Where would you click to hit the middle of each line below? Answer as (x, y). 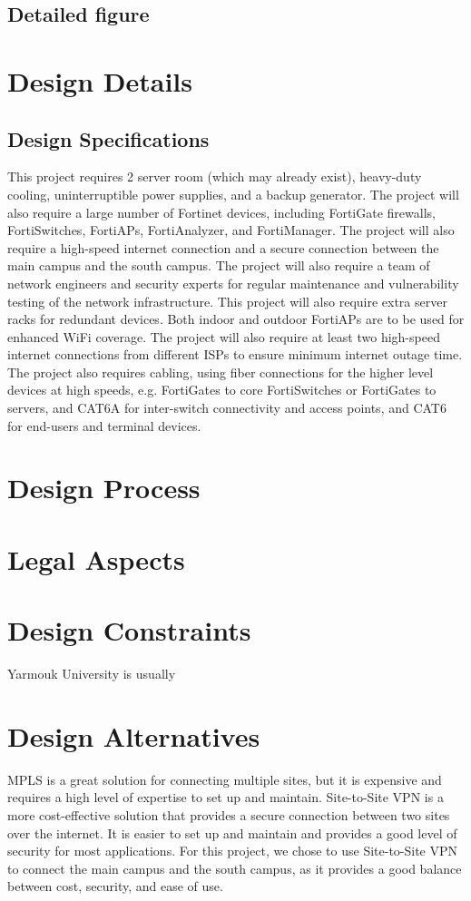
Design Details (100, 80)
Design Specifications (108, 138)
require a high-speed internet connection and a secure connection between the (223, 247)
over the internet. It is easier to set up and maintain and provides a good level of (232, 832)
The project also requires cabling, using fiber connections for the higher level (221, 372)
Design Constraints (129, 630)
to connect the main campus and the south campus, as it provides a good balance (235, 868)
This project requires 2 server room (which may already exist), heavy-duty (215, 176)
